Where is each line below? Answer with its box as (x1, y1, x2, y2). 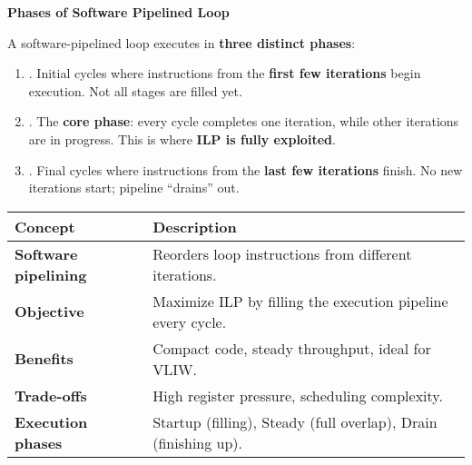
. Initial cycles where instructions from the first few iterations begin (28, 64, 421, 83)
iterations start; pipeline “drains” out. (28, 178, 240, 197)
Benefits (15, 348, 74, 370)
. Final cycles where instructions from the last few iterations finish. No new (28, 160, 463, 179)
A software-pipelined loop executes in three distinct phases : (7, 33, 356, 52)
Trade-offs (15, 384, 87, 406)
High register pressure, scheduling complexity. (152, 384, 443, 406)
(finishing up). (152, 431, 243, 453)
